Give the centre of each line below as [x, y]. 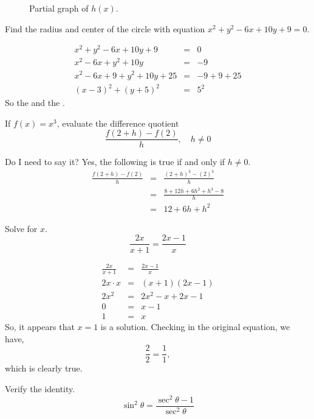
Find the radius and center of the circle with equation [105, 28]
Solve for [21, 228]
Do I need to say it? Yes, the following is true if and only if [115, 162]
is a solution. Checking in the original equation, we [195, 327]
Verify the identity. [40, 388]
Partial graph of [59, 8]
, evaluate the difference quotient [118, 123]
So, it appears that [40, 327]
